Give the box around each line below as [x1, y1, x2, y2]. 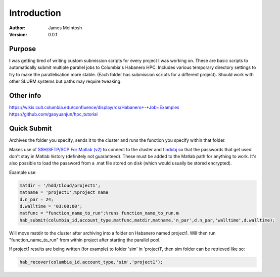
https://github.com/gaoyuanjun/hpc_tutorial [9, 111, 98, 117]
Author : [9, 25, 26, 31]
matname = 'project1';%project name [19, 190, 109, 195]
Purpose [9, 45, 36, 53]
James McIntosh [48, 25, 82, 31]
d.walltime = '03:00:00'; [19, 203, 83, 209]
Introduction [9, 7, 61, 18]
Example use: [9, 169, 37, 175]
